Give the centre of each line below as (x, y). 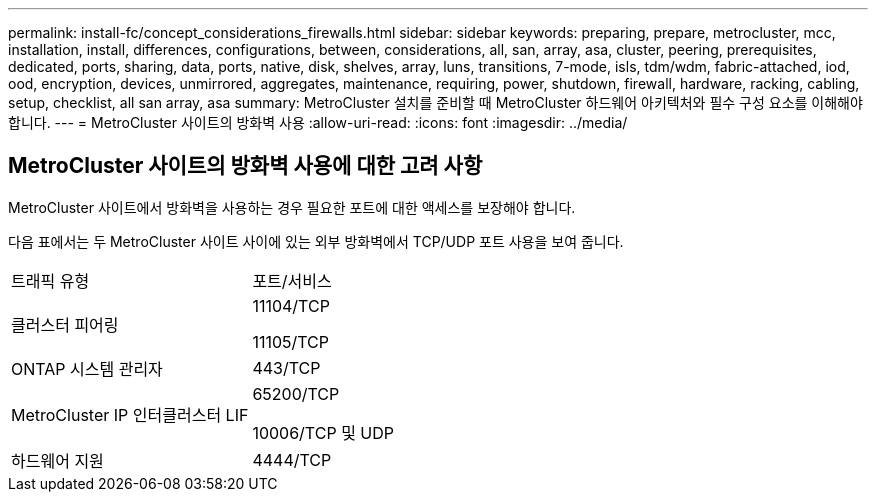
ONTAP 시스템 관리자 (87, 368)
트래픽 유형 (50, 280)
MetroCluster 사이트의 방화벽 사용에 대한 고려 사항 (245, 166)
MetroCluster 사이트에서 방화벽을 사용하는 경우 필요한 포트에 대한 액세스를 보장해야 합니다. (292, 207)
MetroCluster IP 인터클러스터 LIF (130, 414)
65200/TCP (296, 393)
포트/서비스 (292, 280)
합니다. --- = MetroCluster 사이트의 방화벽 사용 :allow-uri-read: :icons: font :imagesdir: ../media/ (318, 122)
